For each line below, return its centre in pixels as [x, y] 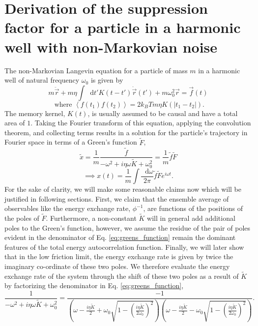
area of [15, 123]
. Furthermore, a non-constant [91, 218]
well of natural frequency [42, 80]
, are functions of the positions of [193, 208]
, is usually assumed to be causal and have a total [163, 113]
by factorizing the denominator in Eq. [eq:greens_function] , [94, 285]
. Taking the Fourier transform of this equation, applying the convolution [141, 123]
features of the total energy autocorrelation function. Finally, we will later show [124, 247]
